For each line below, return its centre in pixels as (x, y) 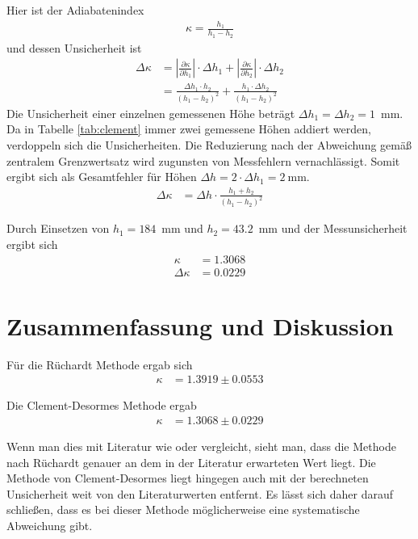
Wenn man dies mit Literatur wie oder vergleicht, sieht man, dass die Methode (201, 446)
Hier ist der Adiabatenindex (75, 10)
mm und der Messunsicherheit (333, 228)
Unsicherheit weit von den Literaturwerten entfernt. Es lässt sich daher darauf (200, 493)
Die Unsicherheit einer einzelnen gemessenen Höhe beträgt (151, 113)
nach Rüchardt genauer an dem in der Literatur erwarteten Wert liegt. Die (191, 462)
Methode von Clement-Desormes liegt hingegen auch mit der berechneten (188, 478)
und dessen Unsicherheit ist (74, 47)
